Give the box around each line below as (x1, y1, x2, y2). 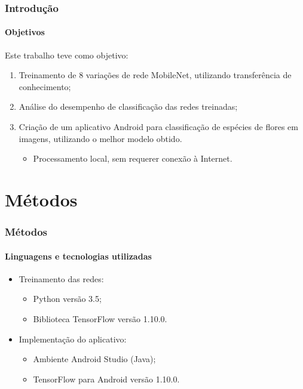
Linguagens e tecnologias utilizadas (5, 249, 152, 262)
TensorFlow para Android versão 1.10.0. (33, 372, 180, 385)
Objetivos (5, 26, 45, 38)
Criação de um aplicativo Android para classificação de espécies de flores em (19, 121, 298, 133)
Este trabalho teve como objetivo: (5, 48, 128, 61)
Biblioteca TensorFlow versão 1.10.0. (33, 313, 167, 325)
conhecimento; (19, 80, 71, 92)
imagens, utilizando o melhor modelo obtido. (19, 132, 182, 144)
